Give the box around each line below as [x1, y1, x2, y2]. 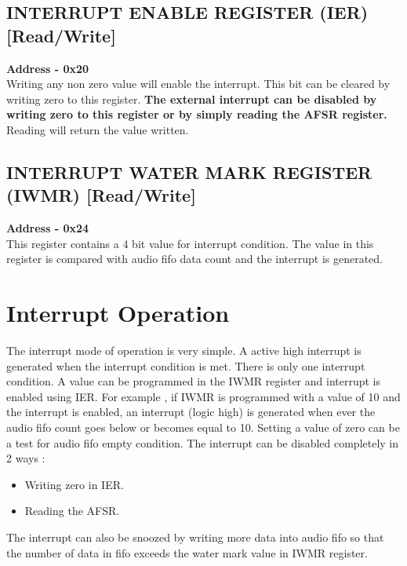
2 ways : [6, 450, 45, 466]
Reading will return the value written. [6, 121, 189, 137]
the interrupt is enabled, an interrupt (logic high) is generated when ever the [6, 404, 376, 420]
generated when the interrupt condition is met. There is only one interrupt [6, 357, 365, 374]
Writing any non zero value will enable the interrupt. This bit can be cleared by [6, 75, 391, 92]
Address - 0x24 [6, 220, 89, 236]
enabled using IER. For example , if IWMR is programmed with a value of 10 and [6, 388, 401, 404]
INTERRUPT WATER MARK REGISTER [6, 159, 372, 184]
